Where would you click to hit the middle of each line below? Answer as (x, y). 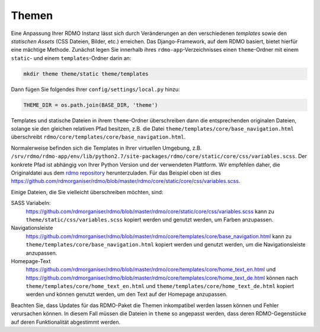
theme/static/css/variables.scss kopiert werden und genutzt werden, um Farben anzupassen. (150, 219)
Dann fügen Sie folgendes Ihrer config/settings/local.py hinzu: (95, 89)
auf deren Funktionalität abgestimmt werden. (66, 322)
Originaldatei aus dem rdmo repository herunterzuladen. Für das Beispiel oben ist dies (116, 173)
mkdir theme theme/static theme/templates (86, 74)
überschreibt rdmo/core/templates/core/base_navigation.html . (98, 137)
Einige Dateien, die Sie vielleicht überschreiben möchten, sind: (87, 192)
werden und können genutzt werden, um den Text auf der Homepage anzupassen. (127, 295)
